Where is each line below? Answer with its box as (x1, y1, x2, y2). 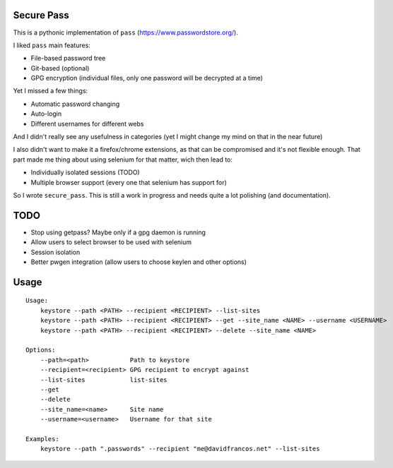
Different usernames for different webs (30, 119, 144, 128)
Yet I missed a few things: (13, 87, 88, 95)
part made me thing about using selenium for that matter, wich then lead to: (13, 155, 233, 164)
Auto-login (30, 109, 62, 118)
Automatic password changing (30, 100, 120, 108)
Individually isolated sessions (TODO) (30, 168, 141, 176)
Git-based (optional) (30, 64, 90, 72)
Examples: (25, 435, 59, 443)
